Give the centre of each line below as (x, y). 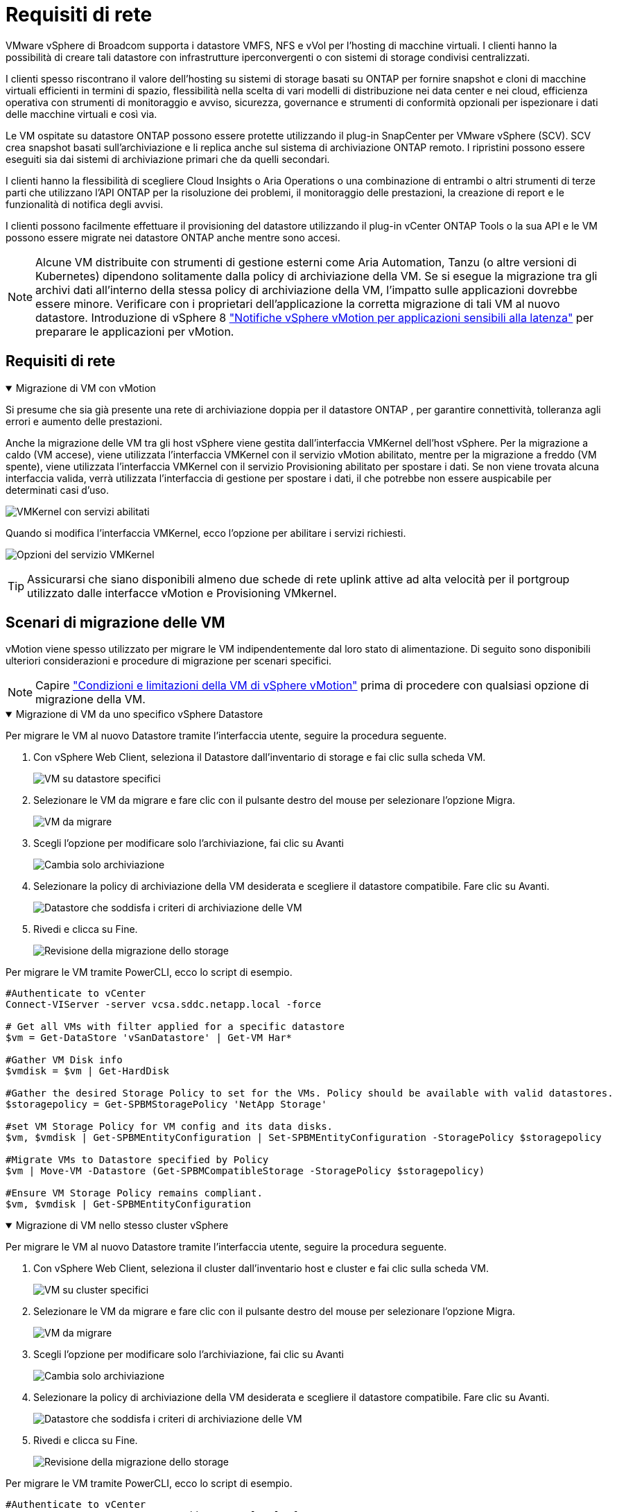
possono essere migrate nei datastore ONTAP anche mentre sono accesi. (173, 237)
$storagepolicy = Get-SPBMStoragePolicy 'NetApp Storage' (166, 1105)
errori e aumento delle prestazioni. (84, 421)
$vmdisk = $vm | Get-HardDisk (88, 1071)
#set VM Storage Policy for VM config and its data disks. (170, 1127)
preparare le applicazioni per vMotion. (135, 331)
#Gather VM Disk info (64, 1060)
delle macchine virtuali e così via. (81, 114)
